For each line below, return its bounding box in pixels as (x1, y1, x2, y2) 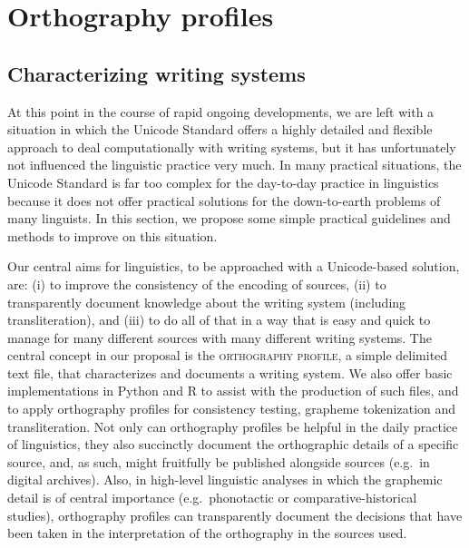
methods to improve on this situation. (7, 226, 218, 245)
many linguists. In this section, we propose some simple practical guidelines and (7, 209, 451, 228)
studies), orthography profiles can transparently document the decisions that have (7, 505, 463, 524)
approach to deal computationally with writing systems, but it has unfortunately (7, 137, 456, 156)
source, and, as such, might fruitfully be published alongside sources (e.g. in (7, 452, 430, 471)
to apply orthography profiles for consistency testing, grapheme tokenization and (7, 399, 456, 418)
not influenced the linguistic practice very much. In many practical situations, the (7, 155, 462, 174)
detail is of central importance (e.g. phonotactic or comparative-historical (7, 488, 417, 507)
